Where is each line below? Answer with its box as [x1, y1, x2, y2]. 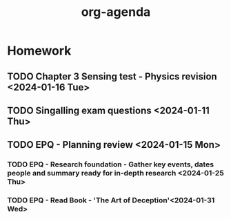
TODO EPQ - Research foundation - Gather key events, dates [7, 160, 214, 169]
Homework [7, 43, 72, 59]
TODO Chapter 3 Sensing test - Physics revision [7, 70, 217, 82]
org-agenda [81, 4, 151, 20]
